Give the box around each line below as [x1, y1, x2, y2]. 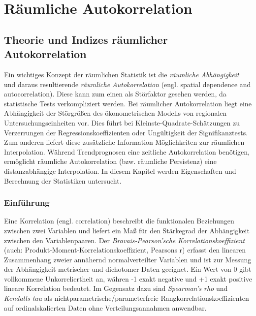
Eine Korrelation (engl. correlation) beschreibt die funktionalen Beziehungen [4, 216, 234, 226]
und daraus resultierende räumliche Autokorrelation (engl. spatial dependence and [4, 79, 251, 89]
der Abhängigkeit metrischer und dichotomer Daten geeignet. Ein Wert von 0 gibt [4, 264, 252, 274]
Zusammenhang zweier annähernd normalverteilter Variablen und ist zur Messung [4, 254, 252, 264]
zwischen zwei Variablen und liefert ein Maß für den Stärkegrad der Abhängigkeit [4, 225, 250, 235]
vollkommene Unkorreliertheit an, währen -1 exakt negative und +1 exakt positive [4, 273, 252, 284]
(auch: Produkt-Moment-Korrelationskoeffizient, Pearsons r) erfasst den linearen [4, 245, 246, 255]
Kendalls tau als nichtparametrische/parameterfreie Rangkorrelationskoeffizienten [4, 293, 249, 303]
